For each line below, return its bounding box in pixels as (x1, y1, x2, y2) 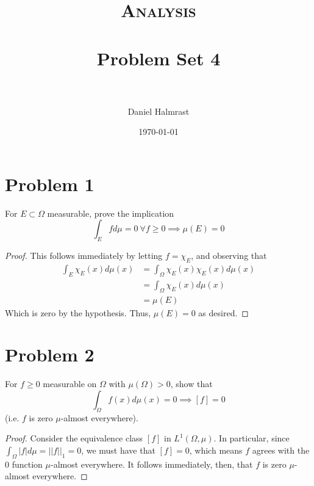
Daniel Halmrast (127, 104, 190, 117)
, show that (170, 377, 213, 390)
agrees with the (252, 443, 310, 456)
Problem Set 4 (96, 45, 221, 70)
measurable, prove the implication (47, 206, 174, 219)
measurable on (43, 377, 97, 390)
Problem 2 (5, 342, 95, 367)
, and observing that (191, 249, 267, 262)
